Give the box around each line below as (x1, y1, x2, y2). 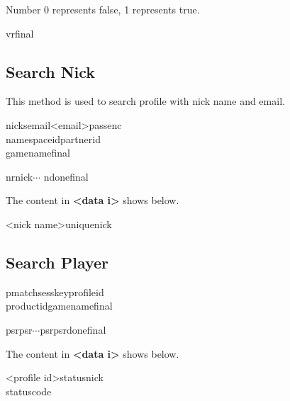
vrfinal (6, 26, 34, 40)
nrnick (6, 169, 33, 183)
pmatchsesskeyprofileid (6, 284, 104, 299)
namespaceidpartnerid (6, 131, 101, 146)
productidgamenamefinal (6, 298, 113, 313)
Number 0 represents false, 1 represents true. (6, 2, 200, 16)
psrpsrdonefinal (40, 322, 106, 337)
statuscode (6, 383, 52, 398)
